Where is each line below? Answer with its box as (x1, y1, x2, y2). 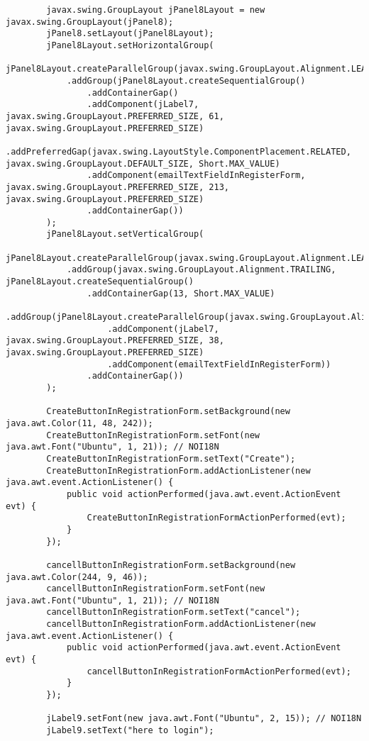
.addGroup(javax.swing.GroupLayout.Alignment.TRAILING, (66, 264, 336, 275)
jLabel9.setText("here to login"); (46, 725, 214, 736)
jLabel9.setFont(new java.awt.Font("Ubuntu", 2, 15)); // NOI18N (46, 713, 362, 724)
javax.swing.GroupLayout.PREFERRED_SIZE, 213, (6, 182, 229, 192)
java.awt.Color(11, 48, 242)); (6, 418, 153, 428)
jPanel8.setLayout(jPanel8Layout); (46, 28, 214, 39)
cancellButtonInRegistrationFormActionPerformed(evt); (87, 666, 351, 676)
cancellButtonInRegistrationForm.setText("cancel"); (46, 607, 301, 618)
